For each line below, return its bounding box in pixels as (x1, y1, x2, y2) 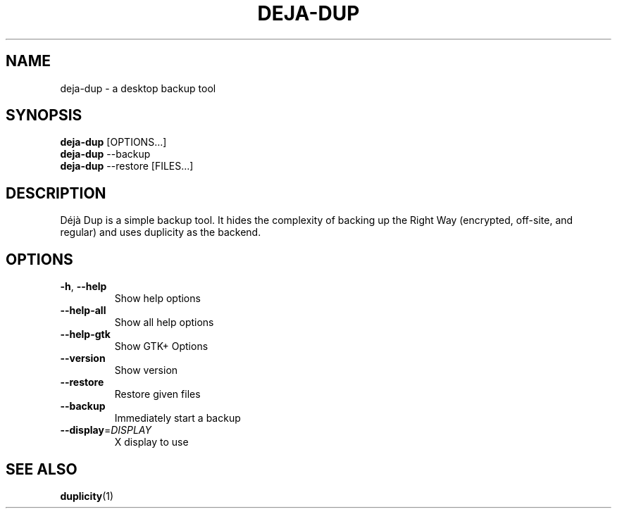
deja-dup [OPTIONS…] (60, 136, 167, 149)
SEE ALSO (6, 460, 77, 478)
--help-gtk (60, 328, 111, 341)
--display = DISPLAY (60, 424, 151, 437)
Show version (114, 364, 178, 377)
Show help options (114, 292, 201, 305)
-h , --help (60, 280, 107, 293)
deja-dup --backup (60, 148, 151, 161)
